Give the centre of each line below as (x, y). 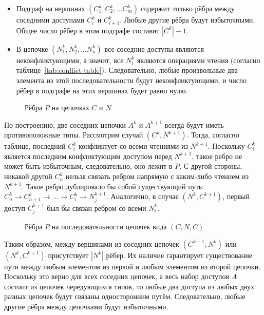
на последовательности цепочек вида (109, 227)
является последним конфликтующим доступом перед (88, 156)
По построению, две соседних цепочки (65, 124)
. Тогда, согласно (213, 135)
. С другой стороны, (211, 166)
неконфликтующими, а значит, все (70, 60)
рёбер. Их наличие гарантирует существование (179, 255)
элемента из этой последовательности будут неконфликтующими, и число (131, 80)
